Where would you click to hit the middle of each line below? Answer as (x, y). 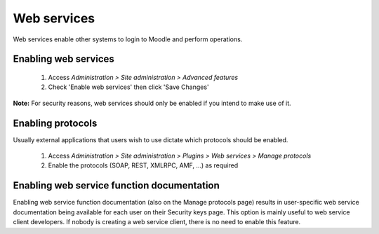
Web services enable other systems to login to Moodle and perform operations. (128, 39)
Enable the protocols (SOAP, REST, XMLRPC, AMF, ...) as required (143, 165)
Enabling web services (64, 59)
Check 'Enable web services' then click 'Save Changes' (129, 87)
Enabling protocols (55, 123)
